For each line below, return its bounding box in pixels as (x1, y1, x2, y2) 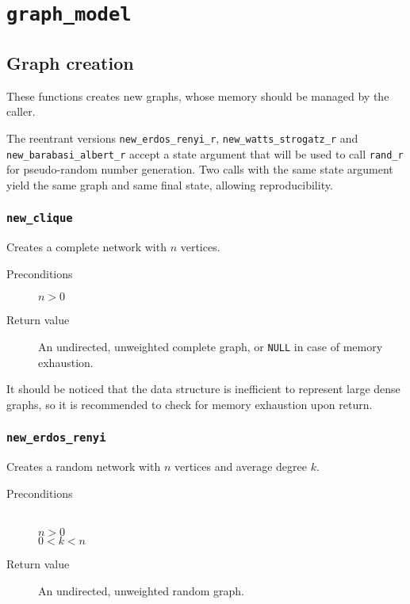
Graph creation (6, 50, 134, 75)
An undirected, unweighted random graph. (38, 582, 244, 598)
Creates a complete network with (6, 239, 167, 255)
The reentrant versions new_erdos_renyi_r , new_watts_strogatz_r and (6, 129, 358, 146)
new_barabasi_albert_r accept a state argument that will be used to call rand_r (6, 145, 404, 162)
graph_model (6, 3, 132, 26)
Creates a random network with (6, 458, 161, 475)
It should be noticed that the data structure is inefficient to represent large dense (6, 380, 400, 397)
